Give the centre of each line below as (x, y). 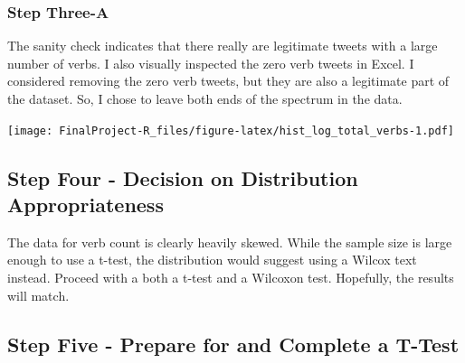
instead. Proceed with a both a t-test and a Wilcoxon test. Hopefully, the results (231, 278)
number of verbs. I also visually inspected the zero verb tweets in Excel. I (211, 63)
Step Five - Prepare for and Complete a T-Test (233, 344)
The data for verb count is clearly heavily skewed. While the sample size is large (230, 242)
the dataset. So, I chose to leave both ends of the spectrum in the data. (205, 98)
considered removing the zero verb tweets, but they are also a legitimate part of (228, 81)
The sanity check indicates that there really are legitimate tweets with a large (223, 46)
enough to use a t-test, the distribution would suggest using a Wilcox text (212, 260)
